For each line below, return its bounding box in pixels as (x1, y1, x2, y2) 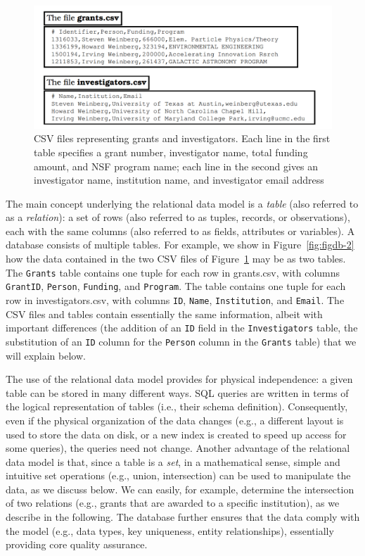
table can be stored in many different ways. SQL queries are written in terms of (6, 385, 349, 400)
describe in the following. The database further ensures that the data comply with (6, 510, 360, 524)
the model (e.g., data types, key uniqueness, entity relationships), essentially (6, 523, 334, 538)
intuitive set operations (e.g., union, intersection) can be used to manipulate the (6, 468, 351, 483)
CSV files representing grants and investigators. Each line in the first (34, 131, 331, 146)
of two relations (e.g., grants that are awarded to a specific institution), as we (6, 495, 340, 510)
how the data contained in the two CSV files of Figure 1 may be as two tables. (6, 251, 346, 266)
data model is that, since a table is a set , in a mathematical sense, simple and (6, 454, 340, 469)
